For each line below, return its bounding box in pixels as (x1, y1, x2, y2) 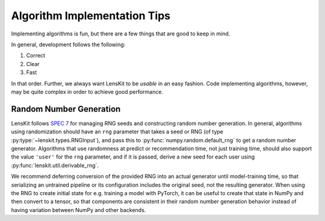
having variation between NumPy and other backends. (11, 206, 146, 213)
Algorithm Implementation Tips (11, 9, 171, 22)
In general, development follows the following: (11, 41, 126, 48)
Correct (26, 52, 45, 59)
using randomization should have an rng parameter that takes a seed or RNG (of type (11, 128, 224, 135)
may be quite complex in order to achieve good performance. (11, 88, 164, 95)
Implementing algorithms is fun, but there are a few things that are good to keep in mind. (11, 30, 231, 37)
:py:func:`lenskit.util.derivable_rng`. (11, 162, 99, 169)
